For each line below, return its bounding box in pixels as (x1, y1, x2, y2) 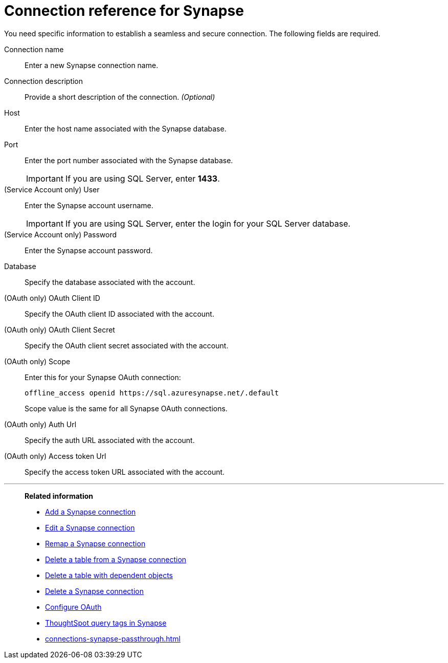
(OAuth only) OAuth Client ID (4, 293, 100, 302)
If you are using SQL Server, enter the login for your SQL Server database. (65, 218, 351, 229)
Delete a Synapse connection (45, 586, 144, 595)
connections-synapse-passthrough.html (45, 634, 181, 643)
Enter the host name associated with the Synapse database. (25, 124, 227, 133)
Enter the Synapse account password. (25, 246, 153, 255)
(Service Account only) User (4, 185, 100, 194)
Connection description (4, 76, 83, 85)
